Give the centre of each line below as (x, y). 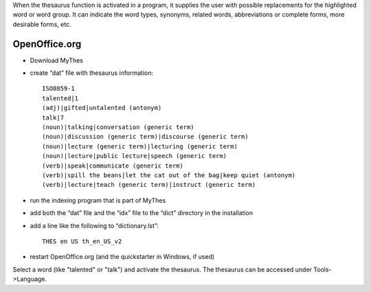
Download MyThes (57, 60)
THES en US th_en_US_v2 (82, 241)
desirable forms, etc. (42, 24)
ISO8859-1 (58, 89)
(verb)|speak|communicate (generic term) (113, 166)
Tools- (323, 269)
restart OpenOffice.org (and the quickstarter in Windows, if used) (122, 257)
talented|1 (60, 98)
